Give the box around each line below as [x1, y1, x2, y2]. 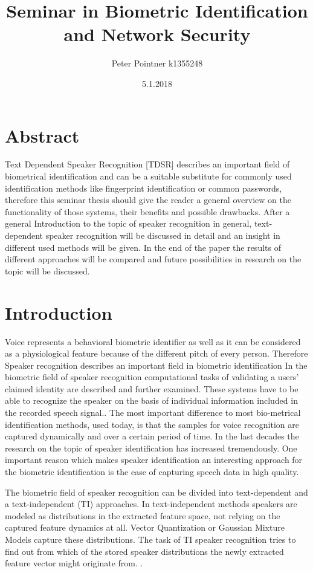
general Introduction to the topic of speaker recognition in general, [5, 217, 252, 230]
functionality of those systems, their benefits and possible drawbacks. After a [5, 205, 290, 218]
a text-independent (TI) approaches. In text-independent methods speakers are [5, 497, 297, 510]
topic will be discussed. [5, 264, 90, 277]
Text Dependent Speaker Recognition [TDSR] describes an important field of [5, 158, 290, 170]
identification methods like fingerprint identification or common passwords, [5, 181, 282, 194]
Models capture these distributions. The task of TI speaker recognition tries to [5, 533, 296, 545]
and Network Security [63, 22, 251, 47]
